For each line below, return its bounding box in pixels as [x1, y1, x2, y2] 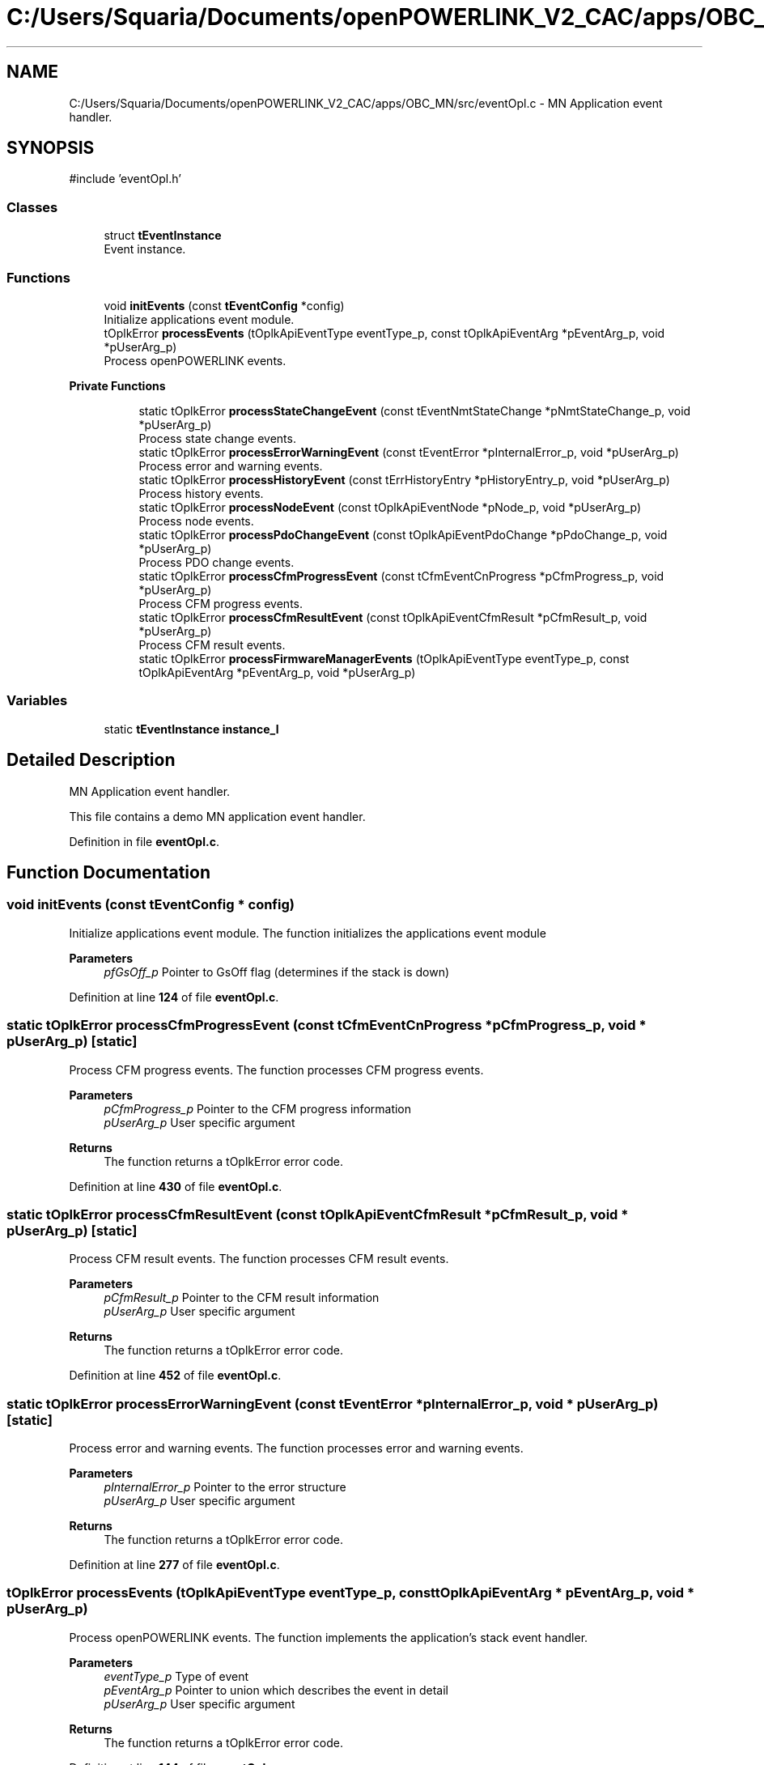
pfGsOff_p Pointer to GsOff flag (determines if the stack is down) [104, 964, 450, 979]
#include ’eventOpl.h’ [69, 172, 181, 186]
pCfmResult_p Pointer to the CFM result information [104, 1291, 380, 1305]
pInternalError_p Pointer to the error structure [104, 1480, 346, 1494]
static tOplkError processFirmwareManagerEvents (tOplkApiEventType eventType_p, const [138, 651, 630, 666]
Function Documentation [6, 861, 210, 882]
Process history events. [138, 486, 264, 500]
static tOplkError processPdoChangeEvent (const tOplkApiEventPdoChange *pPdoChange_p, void [138, 527, 668, 542]
